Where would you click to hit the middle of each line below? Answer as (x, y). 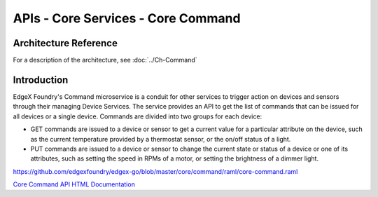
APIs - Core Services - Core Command (127, 18)
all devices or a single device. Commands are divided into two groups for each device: (138, 116)
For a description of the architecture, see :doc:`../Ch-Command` (105, 60)
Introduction (41, 80)
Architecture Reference (65, 43)
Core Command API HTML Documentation (74, 184)
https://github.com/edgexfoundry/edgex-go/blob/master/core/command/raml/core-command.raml (155, 171)
